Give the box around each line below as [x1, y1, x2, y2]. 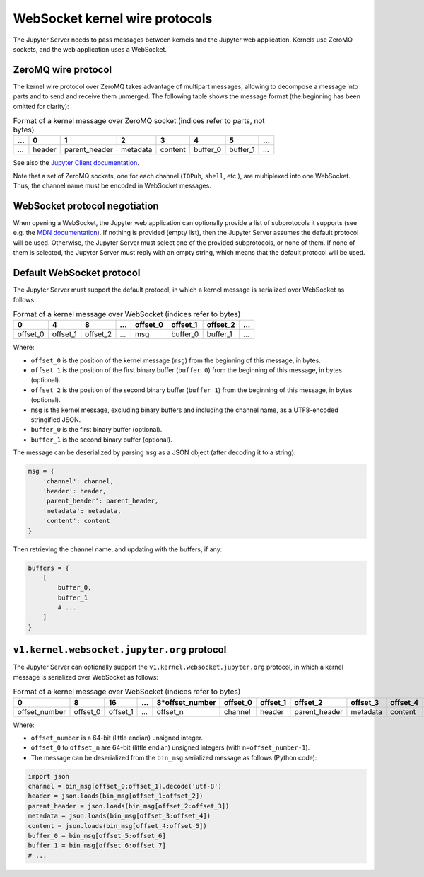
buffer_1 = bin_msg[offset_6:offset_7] [28, 842, 166, 849]
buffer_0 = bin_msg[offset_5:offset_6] [28, 832, 166, 840]
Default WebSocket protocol [13, 267, 141, 279]
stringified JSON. [30, 415, 81, 424]
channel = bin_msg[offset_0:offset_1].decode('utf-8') [28, 782, 222, 791]
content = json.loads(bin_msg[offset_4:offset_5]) [28, 822, 208, 830]
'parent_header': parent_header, [42, 497, 159, 505]
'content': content [42, 517, 111, 525]
